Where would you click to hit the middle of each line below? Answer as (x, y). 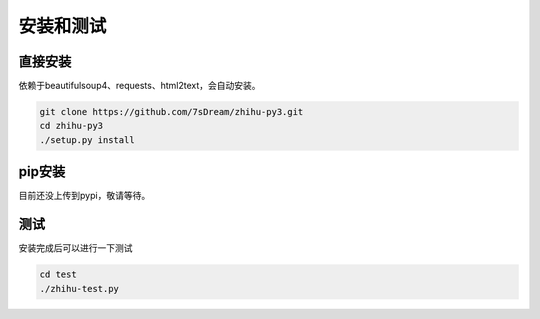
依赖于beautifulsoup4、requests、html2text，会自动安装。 (139, 86)
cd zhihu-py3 (71, 126)
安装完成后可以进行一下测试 (75, 248)
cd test (58, 274)
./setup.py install (87, 139)
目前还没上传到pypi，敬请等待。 (84, 196)
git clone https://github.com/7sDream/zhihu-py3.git (171, 112)
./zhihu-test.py (79, 288)
